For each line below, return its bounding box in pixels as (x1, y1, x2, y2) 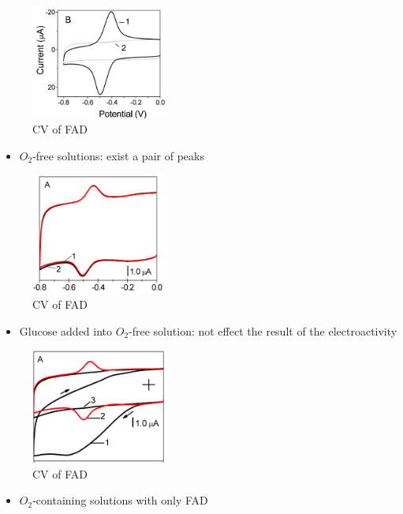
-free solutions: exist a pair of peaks (32, 147, 204, 163)
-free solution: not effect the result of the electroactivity (129, 322, 397, 339)
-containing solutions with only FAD (32, 492, 208, 508)
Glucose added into (19, 322, 113, 339)
